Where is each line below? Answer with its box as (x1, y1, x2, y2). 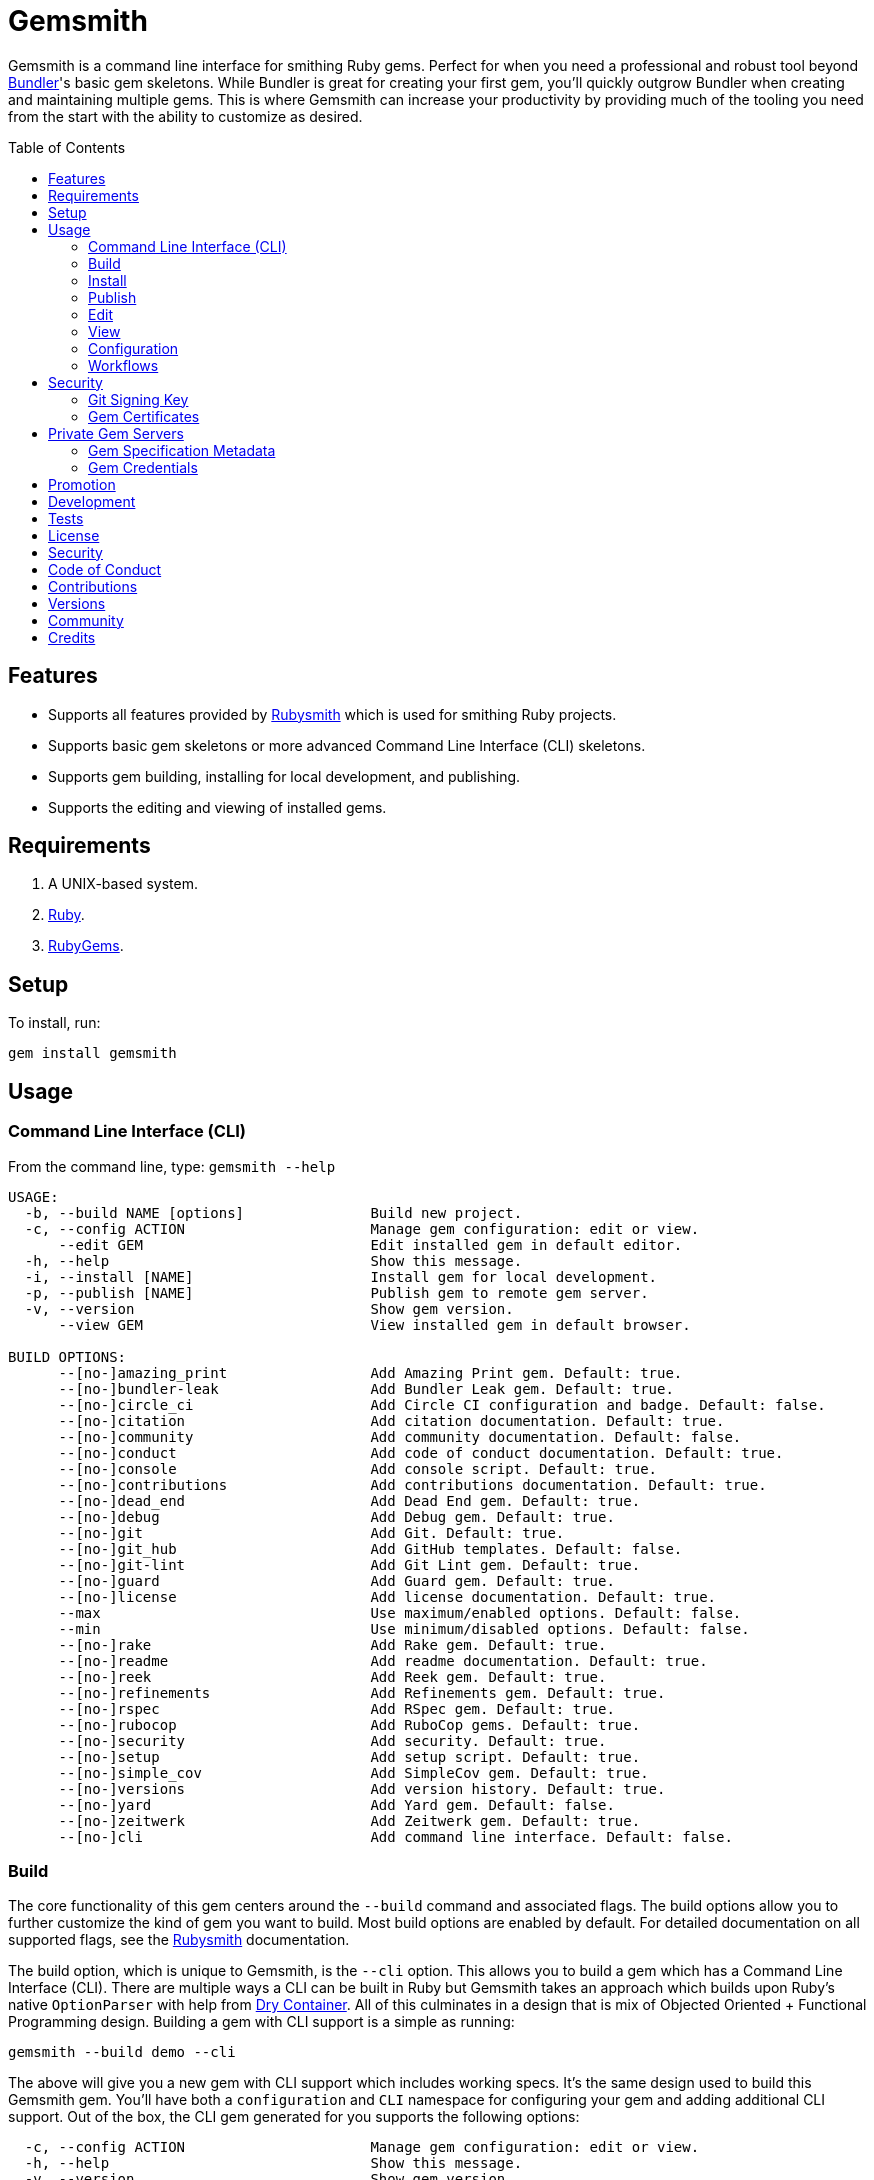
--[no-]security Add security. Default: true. (58, 1732, 607, 1749)
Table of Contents (8, 138, 126, 156)
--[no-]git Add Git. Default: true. (58, 1524, 565, 1541)
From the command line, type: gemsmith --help (8, 1157, 336, 1175)
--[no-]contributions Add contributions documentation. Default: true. (58, 1476, 767, 1493)
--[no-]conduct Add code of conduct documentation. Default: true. (58, 1444, 784, 1461)
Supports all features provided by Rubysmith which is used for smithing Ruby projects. (48, 705, 617, 723)
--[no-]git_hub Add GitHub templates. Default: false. (58, 1540, 683, 1557)
